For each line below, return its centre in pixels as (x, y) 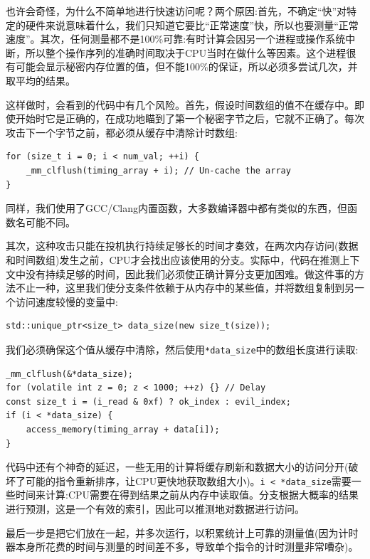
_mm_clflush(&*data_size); (69, 374)
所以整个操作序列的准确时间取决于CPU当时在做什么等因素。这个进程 (186, 52)
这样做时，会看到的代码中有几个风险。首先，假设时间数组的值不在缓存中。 (180, 104)
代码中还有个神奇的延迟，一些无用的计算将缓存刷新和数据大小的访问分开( (177, 467)
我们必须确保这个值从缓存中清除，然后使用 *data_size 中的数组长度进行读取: (182, 349)
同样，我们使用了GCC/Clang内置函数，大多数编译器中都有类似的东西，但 (176, 208)
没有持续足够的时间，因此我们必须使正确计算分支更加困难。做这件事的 (190, 273)
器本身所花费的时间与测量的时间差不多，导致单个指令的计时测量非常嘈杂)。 (182, 547)
